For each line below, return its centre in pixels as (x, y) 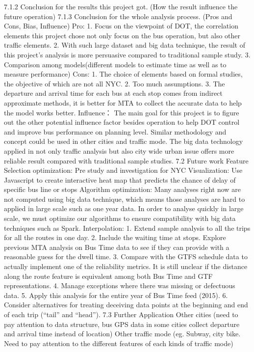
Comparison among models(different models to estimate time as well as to (115, 64)
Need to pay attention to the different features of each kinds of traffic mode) (119, 343)
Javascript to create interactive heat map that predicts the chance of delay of (120, 179)
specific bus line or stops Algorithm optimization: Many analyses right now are (122, 189)
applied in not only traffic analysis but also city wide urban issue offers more (119, 150)
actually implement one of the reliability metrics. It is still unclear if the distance (126, 266)
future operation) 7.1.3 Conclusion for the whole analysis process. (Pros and (118, 16)
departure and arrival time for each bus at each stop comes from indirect (113, 93)
